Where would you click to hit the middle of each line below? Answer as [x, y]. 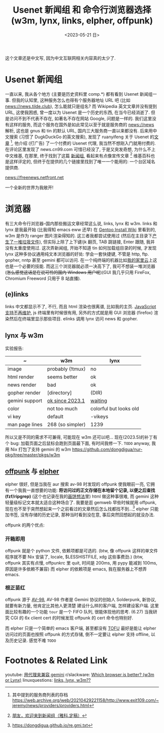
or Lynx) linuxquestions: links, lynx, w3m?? [48, 680]
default [55, 417]
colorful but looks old [114, 408]
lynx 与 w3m [24, 336]
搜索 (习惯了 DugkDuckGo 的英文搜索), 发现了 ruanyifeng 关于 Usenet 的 [82, 137]
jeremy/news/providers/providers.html [51, 705]
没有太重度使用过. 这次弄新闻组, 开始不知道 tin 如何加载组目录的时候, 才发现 [81, 248]
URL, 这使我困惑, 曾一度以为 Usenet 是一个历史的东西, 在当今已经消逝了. [78, 112]
